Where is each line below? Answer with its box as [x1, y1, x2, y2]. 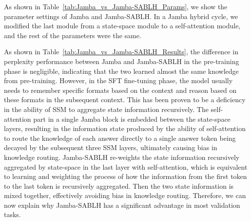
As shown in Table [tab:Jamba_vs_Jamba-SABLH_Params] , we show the [4, 1, 228, 11]
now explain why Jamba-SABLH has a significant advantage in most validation [4, 199, 240, 210]
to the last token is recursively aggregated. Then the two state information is [4, 180, 234, 191]
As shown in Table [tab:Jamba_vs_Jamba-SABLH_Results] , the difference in [4, 46, 238, 57]
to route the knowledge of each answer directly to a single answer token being [4, 133, 236, 143]
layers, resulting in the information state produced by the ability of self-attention [4, 123, 246, 133]
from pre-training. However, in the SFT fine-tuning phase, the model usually [4, 75, 233, 86]
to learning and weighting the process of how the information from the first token [4, 171, 247, 181]
